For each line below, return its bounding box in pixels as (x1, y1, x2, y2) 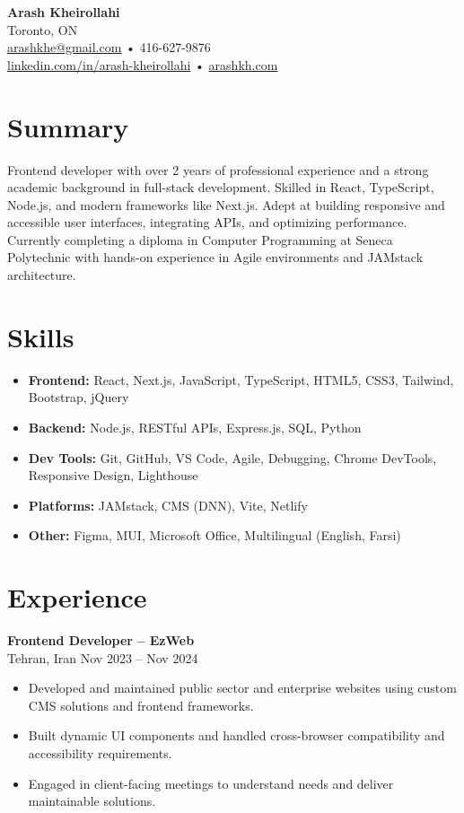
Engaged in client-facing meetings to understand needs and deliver (28, 774, 394, 792)
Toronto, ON (7, 20, 78, 39)
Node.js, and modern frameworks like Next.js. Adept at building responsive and (7, 195, 445, 214)
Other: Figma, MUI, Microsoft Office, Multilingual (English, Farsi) (28, 526, 401, 545)
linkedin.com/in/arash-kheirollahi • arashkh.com (7, 55, 278, 74)
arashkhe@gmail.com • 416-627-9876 (7, 38, 211, 57)
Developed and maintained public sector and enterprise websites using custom (28, 678, 457, 697)
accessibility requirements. (28, 744, 172, 763)
